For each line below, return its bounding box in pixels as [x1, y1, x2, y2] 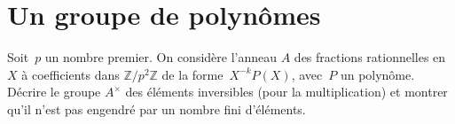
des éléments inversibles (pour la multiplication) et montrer [125, 82, 448, 101]
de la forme [161, 65, 224, 83]
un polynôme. [340, 65, 415, 83]
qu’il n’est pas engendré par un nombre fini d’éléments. [7, 99, 306, 118]
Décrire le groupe [7, 82, 101, 101]
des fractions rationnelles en [294, 48, 446, 66]
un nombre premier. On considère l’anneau [44, 48, 278, 66]
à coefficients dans [21, 65, 120, 83]
